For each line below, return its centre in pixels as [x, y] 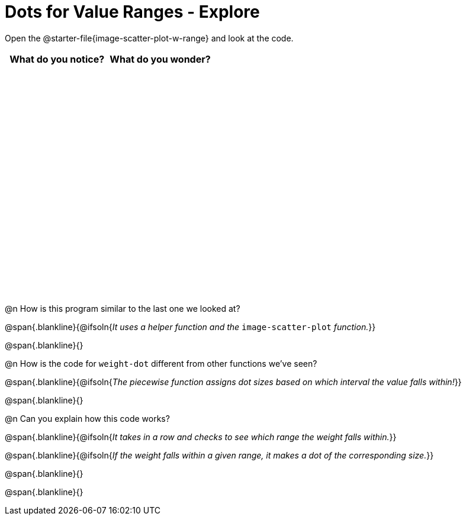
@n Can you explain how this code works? [87, 418]
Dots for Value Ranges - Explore [132, 12]
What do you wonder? [160, 59]
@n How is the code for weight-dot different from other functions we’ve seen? [161, 363]
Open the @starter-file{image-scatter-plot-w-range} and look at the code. [149, 38]
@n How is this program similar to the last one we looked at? [123, 308]
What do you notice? [57, 59]
